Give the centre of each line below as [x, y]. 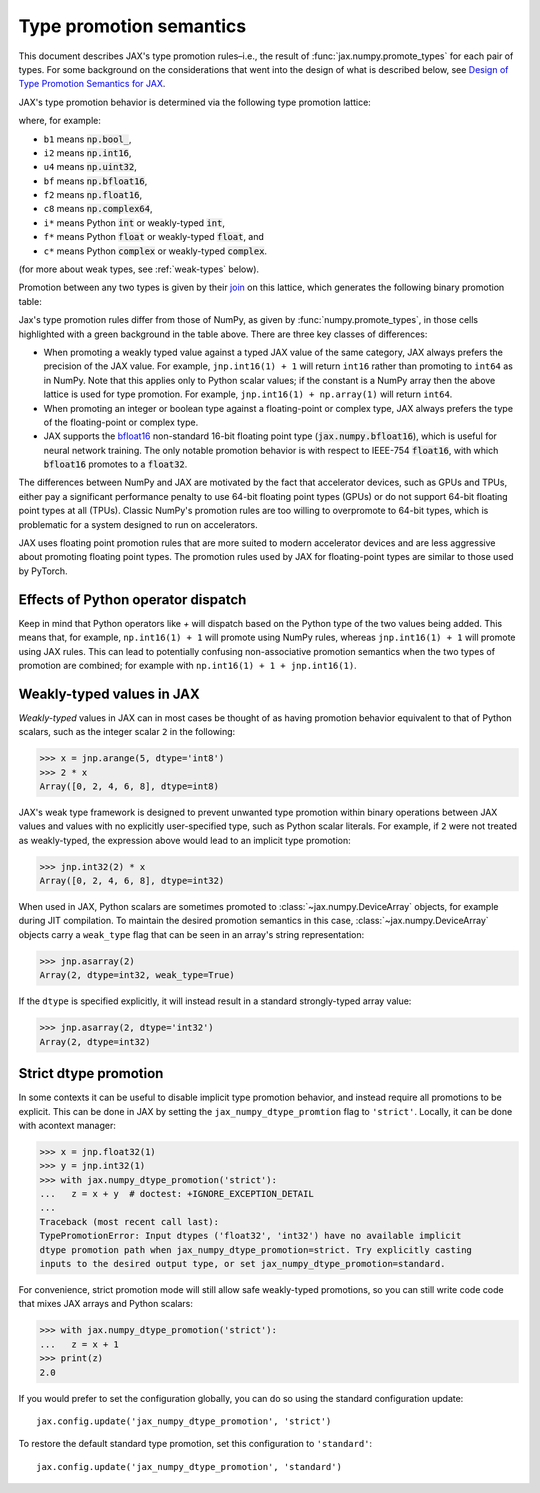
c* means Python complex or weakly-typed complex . [155, 251]
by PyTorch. [43, 571]
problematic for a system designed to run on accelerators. [138, 524]
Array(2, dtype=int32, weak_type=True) [137, 975]
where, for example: [60, 121]
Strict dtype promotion [91, 1073]
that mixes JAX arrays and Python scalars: [106, 1304]
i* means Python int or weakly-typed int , [134, 222]
